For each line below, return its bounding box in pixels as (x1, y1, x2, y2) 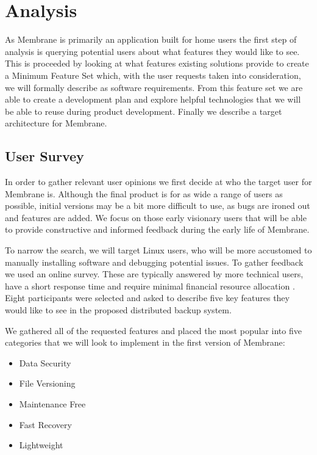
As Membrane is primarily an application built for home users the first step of (5, 33, 297, 46)
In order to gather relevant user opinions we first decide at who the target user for (5, 175, 312, 188)
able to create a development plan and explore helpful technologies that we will (5, 93, 301, 106)
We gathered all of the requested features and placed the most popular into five (5, 324, 302, 337)
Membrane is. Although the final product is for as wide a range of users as (5, 187, 283, 200)
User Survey (5, 147, 84, 166)
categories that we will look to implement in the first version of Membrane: (5, 336, 285, 349)
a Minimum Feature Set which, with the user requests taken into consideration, (5, 68, 301, 81)
